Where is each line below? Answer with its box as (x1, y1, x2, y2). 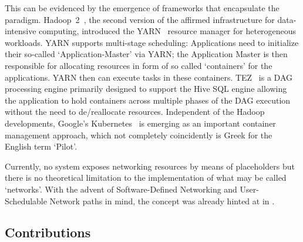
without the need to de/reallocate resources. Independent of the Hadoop (5, 105, 265, 118)
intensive (5, 25, 36, 37)
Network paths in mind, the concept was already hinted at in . (49, 194, 275, 207)
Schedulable (5, 194, 47, 207)
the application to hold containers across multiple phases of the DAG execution (5, 94, 291, 106)
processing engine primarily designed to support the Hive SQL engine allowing (5, 82, 287, 95)
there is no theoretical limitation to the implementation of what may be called (5, 171, 287, 184)
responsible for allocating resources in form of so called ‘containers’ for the (5, 59, 272, 71)
